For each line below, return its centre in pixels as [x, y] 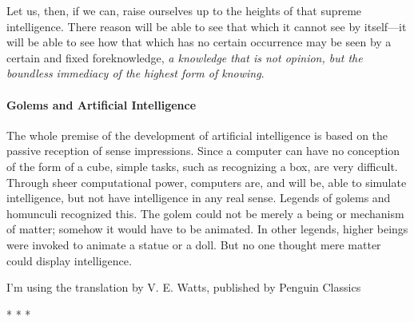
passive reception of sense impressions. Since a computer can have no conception [203, 151]
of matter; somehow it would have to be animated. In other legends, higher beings [207, 229]
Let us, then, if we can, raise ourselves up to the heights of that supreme [184, 10]
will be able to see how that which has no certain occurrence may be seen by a [199, 42]
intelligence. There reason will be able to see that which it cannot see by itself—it [207, 26]
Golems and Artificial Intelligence [102, 104]
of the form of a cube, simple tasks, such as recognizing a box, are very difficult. [202, 166]
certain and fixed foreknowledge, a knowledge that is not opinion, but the [185, 57]
